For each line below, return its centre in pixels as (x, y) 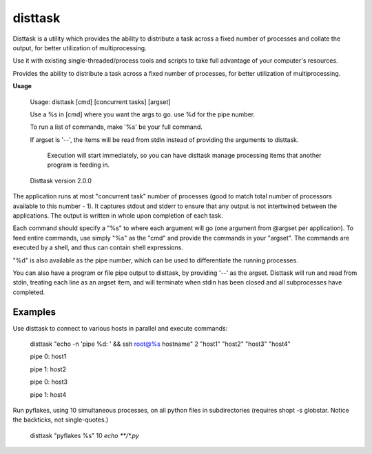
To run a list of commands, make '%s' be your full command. (116, 127)
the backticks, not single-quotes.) (61, 420)
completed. (29, 292)
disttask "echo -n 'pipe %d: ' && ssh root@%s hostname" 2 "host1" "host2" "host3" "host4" (160, 344)
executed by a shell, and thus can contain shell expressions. (98, 247)
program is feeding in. (79, 165)
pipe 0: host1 (48, 357)
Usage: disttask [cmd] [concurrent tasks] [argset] (100, 102)
